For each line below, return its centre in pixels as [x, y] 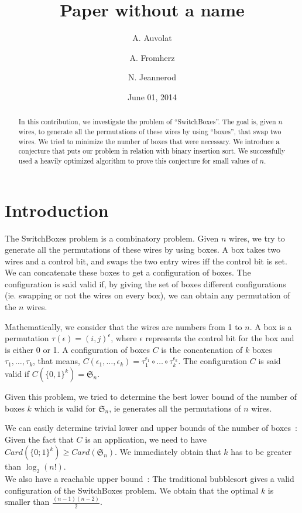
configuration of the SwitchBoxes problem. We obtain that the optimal [132, 490]
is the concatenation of [202, 349]
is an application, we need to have [146, 439]
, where [124, 338]
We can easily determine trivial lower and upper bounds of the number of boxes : [151, 428]
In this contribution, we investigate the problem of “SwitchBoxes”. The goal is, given [147, 122]
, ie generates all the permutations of [175, 408]
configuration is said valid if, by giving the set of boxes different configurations [145, 283]
